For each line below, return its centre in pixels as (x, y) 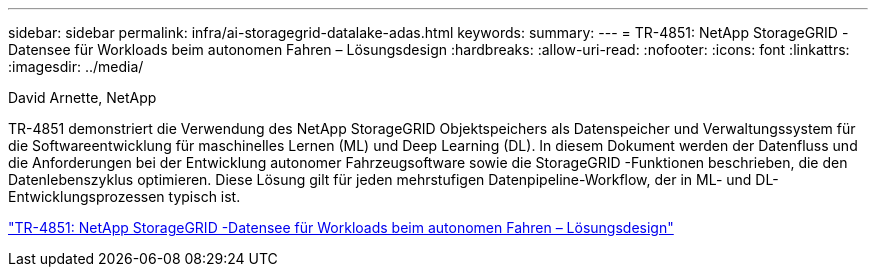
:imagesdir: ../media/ (76, 66)
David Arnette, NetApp (82, 97)
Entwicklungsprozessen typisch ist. (124, 196)
